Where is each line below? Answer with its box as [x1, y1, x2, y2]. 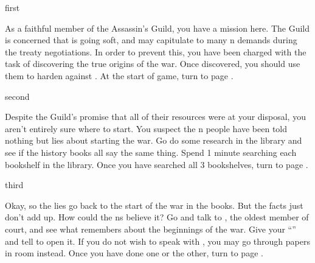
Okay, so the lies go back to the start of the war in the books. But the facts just [5, 198, 303, 211]
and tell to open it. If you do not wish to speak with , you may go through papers [5, 234, 310, 247]
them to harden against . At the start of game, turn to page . [5, 69, 234, 82]
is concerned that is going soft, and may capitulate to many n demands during [5, 33, 297, 46]
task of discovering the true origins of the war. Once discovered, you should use [5, 57, 300, 70]
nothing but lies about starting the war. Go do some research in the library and [5, 134, 302, 147]
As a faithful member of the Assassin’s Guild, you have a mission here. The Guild [5, 21, 310, 34]
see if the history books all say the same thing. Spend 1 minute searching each [5, 146, 297, 158]
